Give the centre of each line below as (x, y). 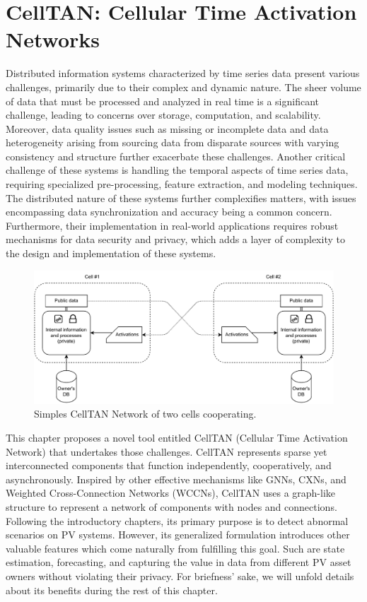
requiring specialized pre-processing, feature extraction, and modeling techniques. (182, 184)
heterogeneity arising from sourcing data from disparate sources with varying (173, 142)
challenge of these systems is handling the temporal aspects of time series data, (177, 170)
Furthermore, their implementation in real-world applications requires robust (172, 225)
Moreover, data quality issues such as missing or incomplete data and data (167, 128)
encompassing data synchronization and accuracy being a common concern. (169, 212)
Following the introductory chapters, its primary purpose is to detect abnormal (177, 520)
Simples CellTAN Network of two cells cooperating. (145, 414)
